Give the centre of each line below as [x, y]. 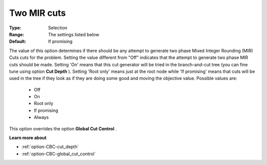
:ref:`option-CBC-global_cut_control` [59, 154]
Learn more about [28, 138]
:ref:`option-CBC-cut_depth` [50, 147]
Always [41, 117]
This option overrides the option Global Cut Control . [63, 128]
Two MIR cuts [38, 13]
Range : [17, 34]
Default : [18, 42]
